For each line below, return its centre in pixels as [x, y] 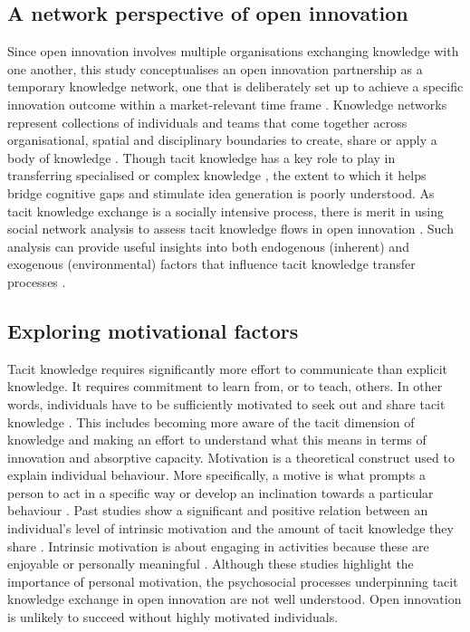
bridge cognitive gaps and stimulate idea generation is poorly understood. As [221, 192]
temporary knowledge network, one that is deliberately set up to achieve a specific [235, 86]
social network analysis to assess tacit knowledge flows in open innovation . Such [230, 229]
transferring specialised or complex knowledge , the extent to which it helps [217, 175]
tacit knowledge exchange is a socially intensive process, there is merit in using [226, 211]
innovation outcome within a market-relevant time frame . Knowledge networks [227, 104]
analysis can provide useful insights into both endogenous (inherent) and [208, 246]
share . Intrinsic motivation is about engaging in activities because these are [218, 546]
